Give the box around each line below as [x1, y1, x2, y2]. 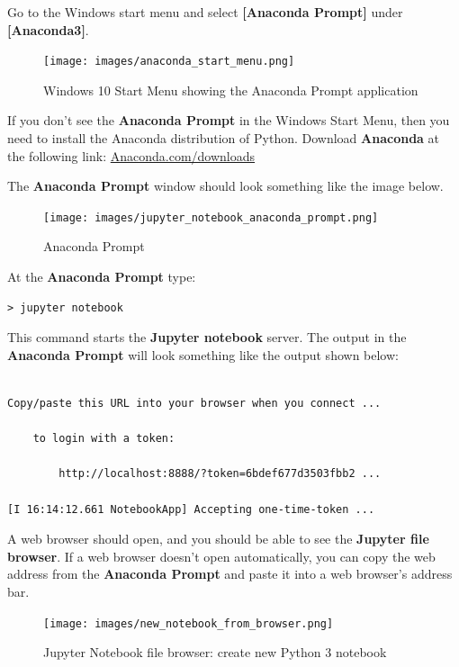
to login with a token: [32, 432, 175, 446]
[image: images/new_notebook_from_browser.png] [43, 617, 334, 630]
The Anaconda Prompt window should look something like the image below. [7, 176, 444, 195]
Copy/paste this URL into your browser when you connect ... [7, 397, 382, 410]
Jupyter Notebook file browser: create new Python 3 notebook [43, 643, 387, 662]
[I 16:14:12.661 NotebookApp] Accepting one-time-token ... [7, 502, 375, 516]
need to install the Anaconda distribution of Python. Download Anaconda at [7, 129, 440, 148]
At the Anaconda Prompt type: [7, 267, 196, 286]
